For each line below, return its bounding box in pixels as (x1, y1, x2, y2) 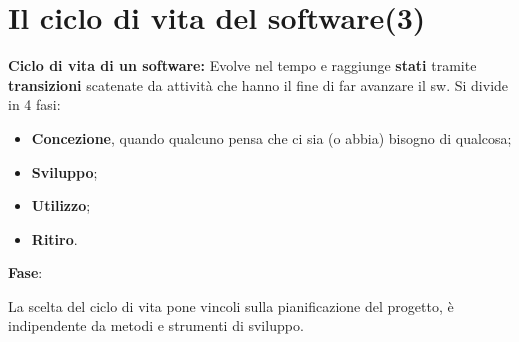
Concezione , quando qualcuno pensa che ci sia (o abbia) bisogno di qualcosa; (31, 127, 512, 148)
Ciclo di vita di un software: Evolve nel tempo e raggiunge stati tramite (8, 55, 477, 76)
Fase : (8, 262, 43, 283)
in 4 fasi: (8, 94, 61, 115)
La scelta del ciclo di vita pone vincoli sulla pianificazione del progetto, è (8, 295, 454, 316)
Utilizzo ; (31, 195, 91, 216)
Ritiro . (31, 228, 78, 249)
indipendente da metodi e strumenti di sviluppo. (8, 315, 304, 336)
